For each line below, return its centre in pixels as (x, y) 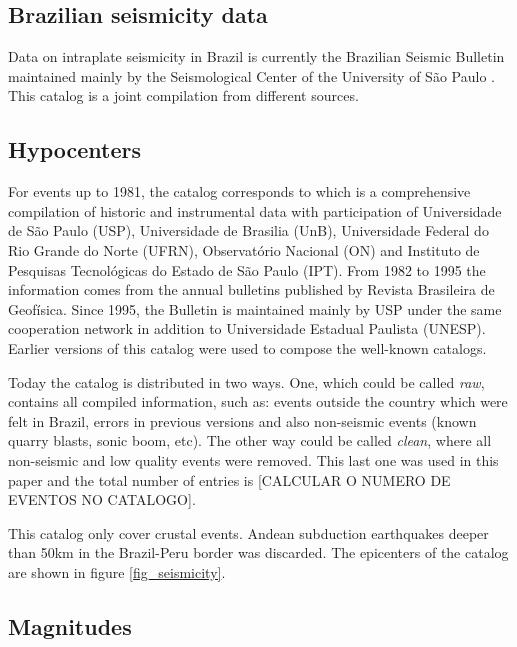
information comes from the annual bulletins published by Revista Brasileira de (251, 289)
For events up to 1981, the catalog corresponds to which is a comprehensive (239, 191)
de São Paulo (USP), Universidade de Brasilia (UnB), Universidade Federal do (248, 230)
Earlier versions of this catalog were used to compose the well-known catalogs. (247, 347)
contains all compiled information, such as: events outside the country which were (258, 401)
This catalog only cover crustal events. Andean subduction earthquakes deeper (248, 532)
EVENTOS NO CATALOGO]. (102, 499)
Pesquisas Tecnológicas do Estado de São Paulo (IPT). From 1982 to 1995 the (247, 269)
